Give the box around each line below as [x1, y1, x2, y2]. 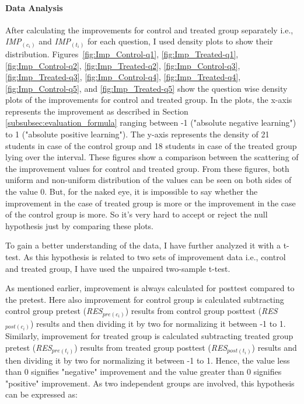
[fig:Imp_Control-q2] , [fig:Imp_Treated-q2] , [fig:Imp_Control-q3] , [5, 59, 240, 71]
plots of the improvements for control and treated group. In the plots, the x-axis [5, 94, 292, 106]
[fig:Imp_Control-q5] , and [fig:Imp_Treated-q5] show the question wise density [5, 82, 288, 94]
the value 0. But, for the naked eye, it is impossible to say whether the [5, 185, 258, 198]
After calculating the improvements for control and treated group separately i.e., [5, 23, 293, 36]
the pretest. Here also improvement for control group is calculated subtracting [5, 293, 284, 305]
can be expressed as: [5, 388, 78, 400]
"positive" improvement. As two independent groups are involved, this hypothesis [5, 377, 295, 389]
